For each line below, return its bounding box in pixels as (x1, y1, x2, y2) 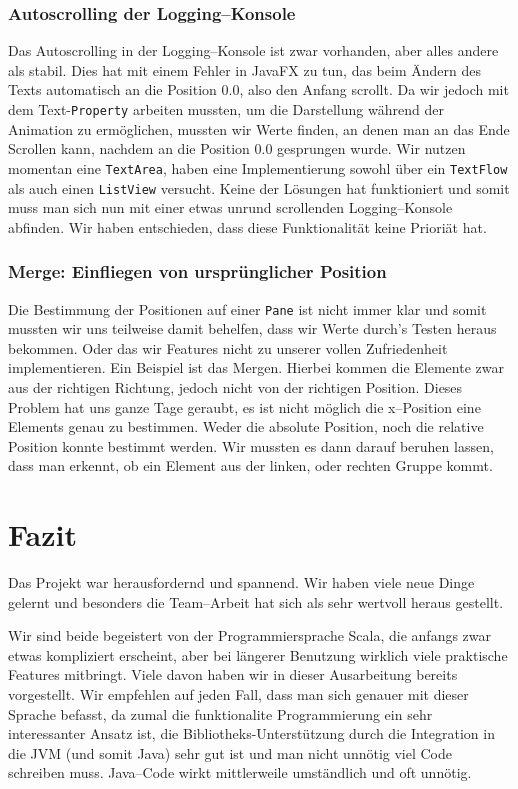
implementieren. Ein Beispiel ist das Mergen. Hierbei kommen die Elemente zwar (8, 357, 504, 378)
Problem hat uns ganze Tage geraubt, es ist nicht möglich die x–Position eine (8, 396, 481, 417)
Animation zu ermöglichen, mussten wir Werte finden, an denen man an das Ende (8, 118, 510, 139)
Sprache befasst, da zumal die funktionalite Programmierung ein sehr (8, 703, 433, 724)
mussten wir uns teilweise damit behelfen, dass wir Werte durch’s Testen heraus (8, 318, 497, 339)
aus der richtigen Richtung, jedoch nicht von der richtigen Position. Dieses (8, 377, 463, 397)
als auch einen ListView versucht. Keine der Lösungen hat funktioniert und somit (8, 177, 510, 198)
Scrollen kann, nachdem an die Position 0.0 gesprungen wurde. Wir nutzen (8, 138, 466, 159)
